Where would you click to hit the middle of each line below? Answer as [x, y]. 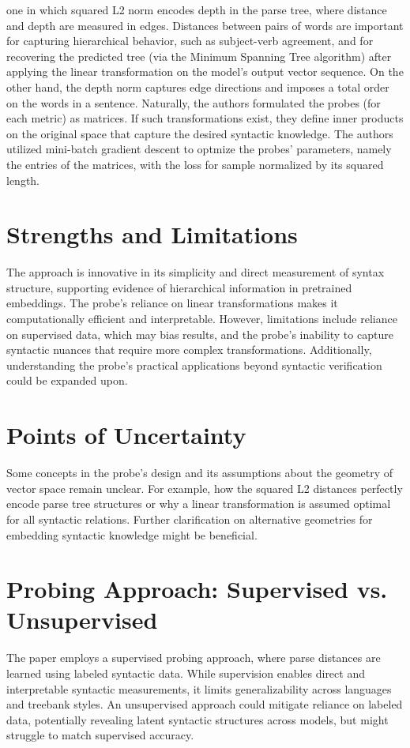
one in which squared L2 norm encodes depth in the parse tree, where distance [197, 9]
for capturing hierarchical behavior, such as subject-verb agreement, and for [190, 41]
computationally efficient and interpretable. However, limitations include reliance [202, 319]
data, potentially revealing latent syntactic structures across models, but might [197, 719]
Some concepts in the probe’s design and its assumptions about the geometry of [200, 473]
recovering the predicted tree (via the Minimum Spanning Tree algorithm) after [199, 56]
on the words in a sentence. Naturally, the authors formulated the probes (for [194, 102]
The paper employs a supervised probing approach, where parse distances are [194, 658]
